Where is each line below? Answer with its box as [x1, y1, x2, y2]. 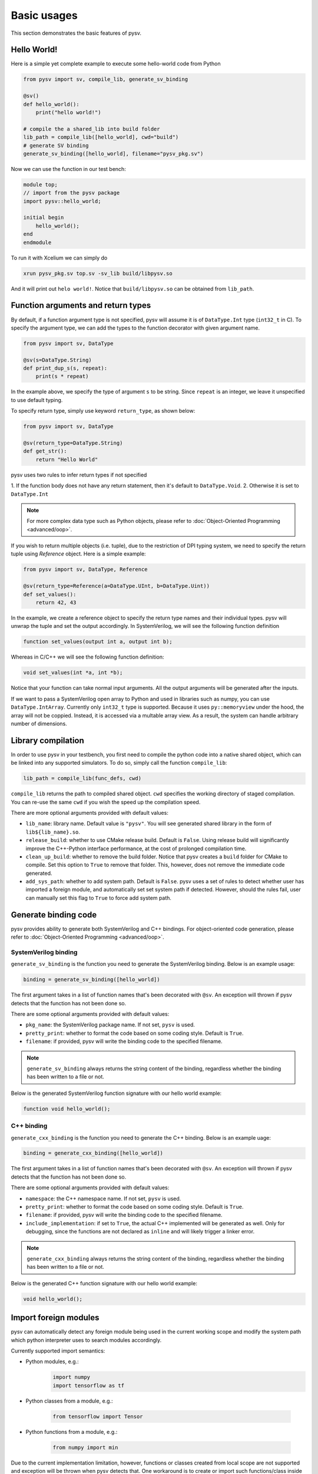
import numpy [52, 1374, 91, 1381]
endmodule [23, 239, 52, 246]
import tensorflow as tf [52, 1382, 125, 1389]
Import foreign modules [11, 1312, 100, 1323]
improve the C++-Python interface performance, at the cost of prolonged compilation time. [25, 845, 247, 852]
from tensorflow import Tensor [52, 1413, 144, 1420]
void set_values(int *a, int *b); [23, 669, 123, 676]
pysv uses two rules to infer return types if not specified [11, 471, 147, 478]
